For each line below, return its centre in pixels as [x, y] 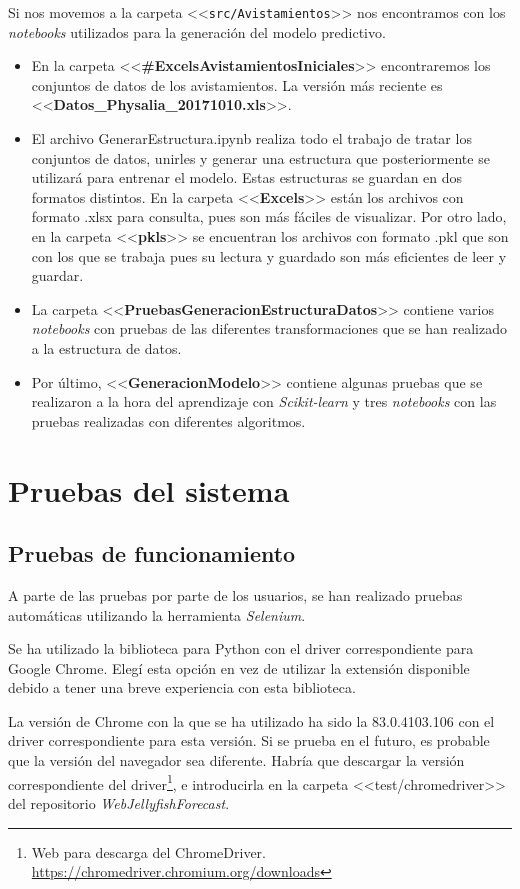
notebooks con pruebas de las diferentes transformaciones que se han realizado [269, 328]
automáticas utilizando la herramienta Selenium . [157, 614]
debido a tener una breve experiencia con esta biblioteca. [182, 687]
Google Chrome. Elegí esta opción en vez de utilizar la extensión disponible [239, 667]
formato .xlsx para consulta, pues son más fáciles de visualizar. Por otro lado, [269, 216]
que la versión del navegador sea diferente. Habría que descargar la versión [236, 760]
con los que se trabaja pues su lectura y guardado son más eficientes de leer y [269, 255]
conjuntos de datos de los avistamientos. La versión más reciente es [237, 84]
